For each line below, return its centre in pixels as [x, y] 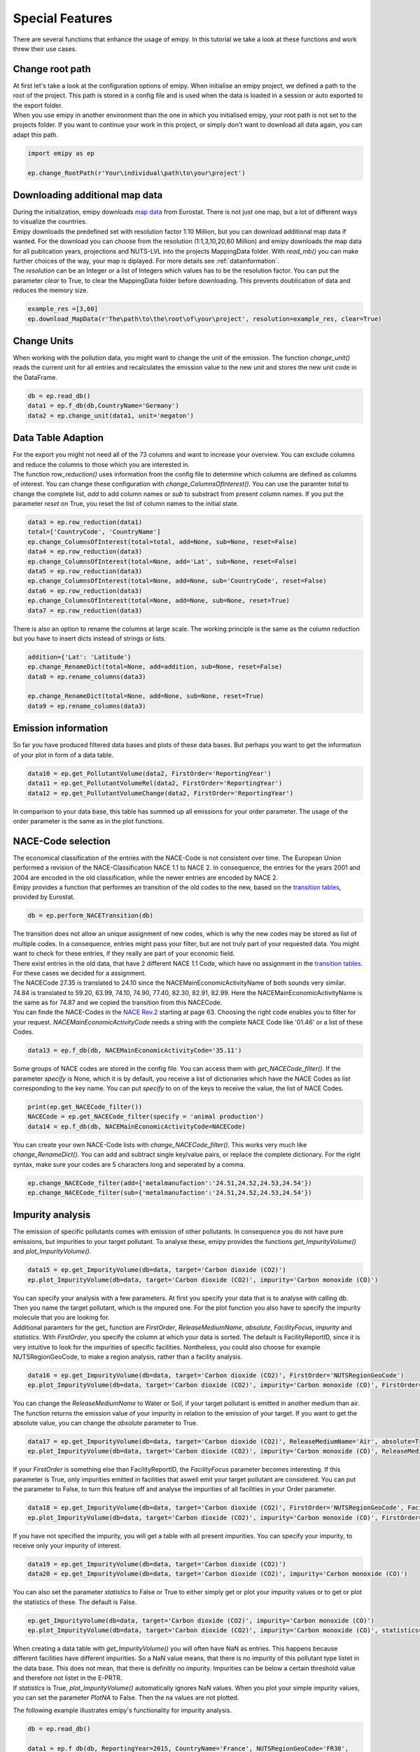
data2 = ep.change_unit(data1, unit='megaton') [111, 416]
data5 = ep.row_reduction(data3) [85, 571]
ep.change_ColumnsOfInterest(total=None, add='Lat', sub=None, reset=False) [162, 561]
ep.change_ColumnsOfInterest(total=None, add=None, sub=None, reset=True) [159, 601]
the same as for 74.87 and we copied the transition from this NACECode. [118, 1003]
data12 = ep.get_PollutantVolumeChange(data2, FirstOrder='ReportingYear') [161, 793]
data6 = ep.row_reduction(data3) [85, 591]
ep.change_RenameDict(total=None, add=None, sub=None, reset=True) [146, 696]
